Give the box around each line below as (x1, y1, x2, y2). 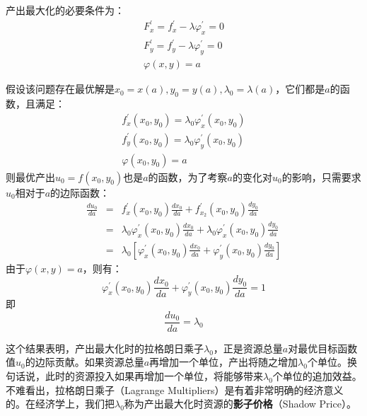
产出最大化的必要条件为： (6, 3, 124, 17)
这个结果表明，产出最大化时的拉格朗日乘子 (6, 340, 204, 355)
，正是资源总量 (213, 340, 283, 355)
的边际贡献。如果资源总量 (25, 354, 144, 369)
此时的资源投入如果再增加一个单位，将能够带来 (45, 369, 263, 383)
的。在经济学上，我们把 (6, 396, 115, 411)
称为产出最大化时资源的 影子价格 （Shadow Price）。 (124, 396, 356, 411)
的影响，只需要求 (281, 169, 361, 184)
